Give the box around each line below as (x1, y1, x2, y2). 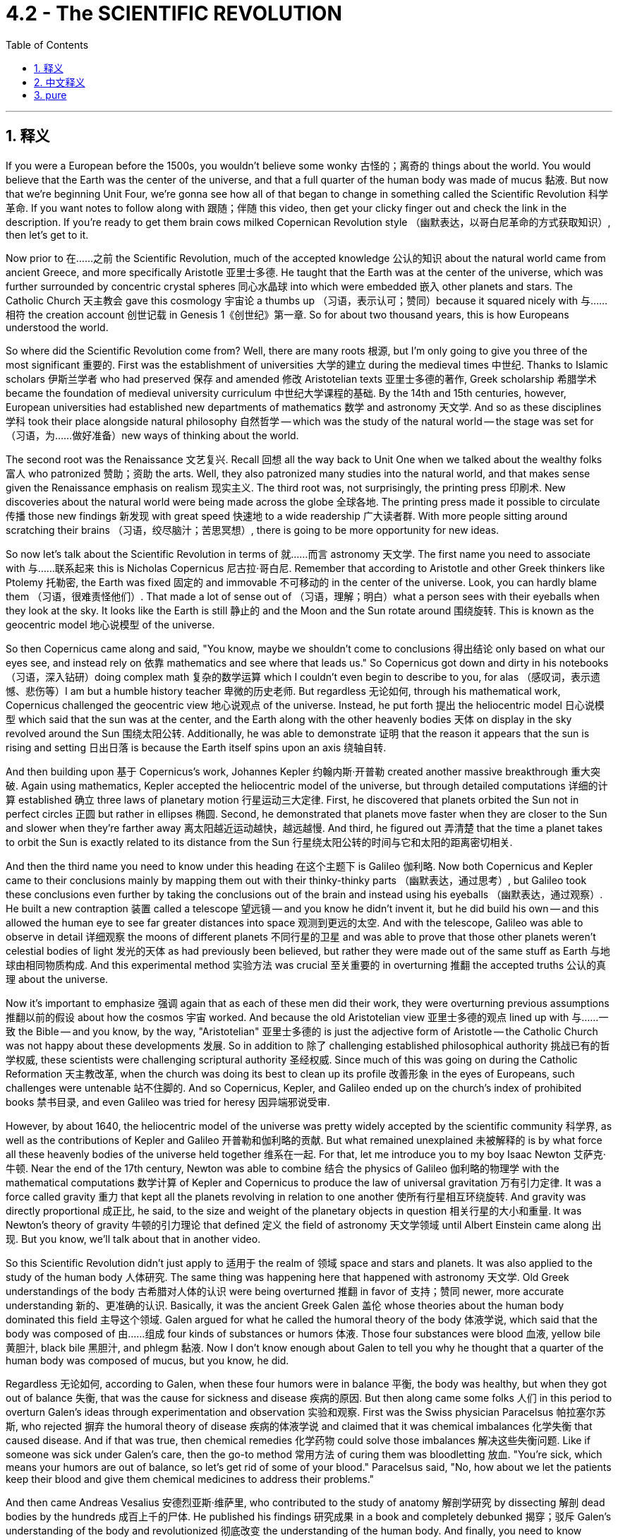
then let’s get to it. (6, 228, 89, 241)
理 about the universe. (6, 972, 109, 985)
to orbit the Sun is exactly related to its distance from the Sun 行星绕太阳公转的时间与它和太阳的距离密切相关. (6, 835, 513, 848)
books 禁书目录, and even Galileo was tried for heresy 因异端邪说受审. (6, 1095, 330, 1108)
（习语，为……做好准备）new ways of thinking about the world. (6, 429, 299, 441)
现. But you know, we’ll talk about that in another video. (6, 1232, 261, 1245)
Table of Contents (6, 38, 89, 51)
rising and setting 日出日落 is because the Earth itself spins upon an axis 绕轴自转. (6, 741, 387, 753)
